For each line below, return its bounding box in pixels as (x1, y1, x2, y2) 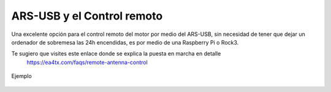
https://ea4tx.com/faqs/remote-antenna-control (26, 58, 148, 66)
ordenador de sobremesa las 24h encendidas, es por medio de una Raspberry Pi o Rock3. (11, 38, 239, 46)
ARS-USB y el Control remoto (11, 9, 163, 23)
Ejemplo (11, 73, 32, 80)
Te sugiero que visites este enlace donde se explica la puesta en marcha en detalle (11, 50, 221, 57)
